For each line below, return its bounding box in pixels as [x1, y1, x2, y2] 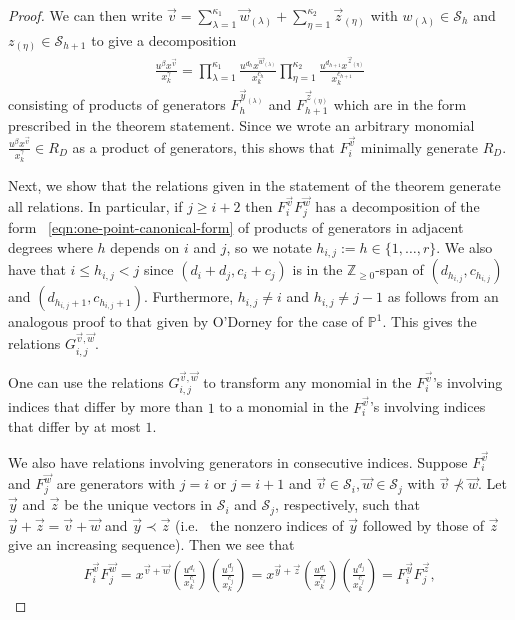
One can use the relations [8, 372, 164, 393]
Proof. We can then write [8, 5, 163, 25]
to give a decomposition [91, 29, 237, 50]
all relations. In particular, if [8, 196, 183, 217]
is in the [292, 259, 343, 280]
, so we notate [226, 236, 312, 257]
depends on [110, 236, 180, 257]
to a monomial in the [219, 396, 349, 417]
